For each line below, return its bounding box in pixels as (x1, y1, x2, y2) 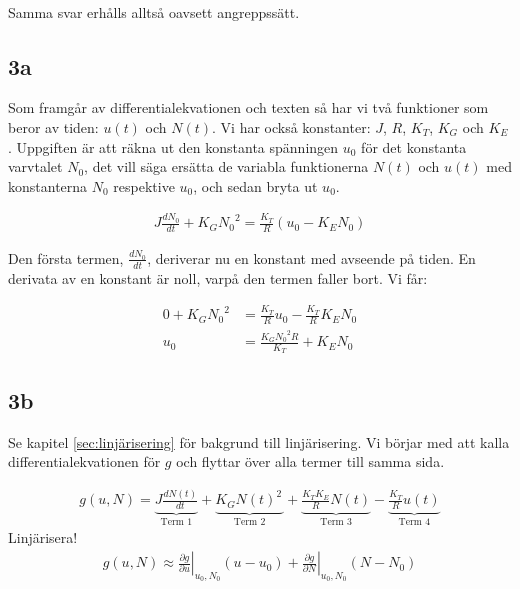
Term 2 (233, 516, 266, 527)
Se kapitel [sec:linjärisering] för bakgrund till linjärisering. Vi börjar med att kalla (8, 431, 510, 452)
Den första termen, (8, 247, 124, 268)
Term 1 (160, 516, 193, 527)
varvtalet (8, 156, 63, 177)
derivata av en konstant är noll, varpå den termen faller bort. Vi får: (8, 267, 428, 288)
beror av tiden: (8, 116, 99, 137)
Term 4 (398, 516, 431, 527)
